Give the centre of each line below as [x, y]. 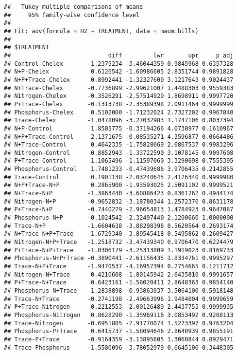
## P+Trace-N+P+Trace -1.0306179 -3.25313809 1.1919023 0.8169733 [119, 250]
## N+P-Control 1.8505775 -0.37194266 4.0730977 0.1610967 [119, 128]
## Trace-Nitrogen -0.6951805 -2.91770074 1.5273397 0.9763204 [119, 323]
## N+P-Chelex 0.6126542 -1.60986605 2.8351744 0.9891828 [119, 72]
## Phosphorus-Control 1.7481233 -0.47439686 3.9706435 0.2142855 [119, 169]
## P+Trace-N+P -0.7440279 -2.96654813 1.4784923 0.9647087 [119, 210]
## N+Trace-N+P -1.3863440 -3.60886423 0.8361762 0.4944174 [119, 194]
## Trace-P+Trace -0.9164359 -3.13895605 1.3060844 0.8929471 [119, 339]
